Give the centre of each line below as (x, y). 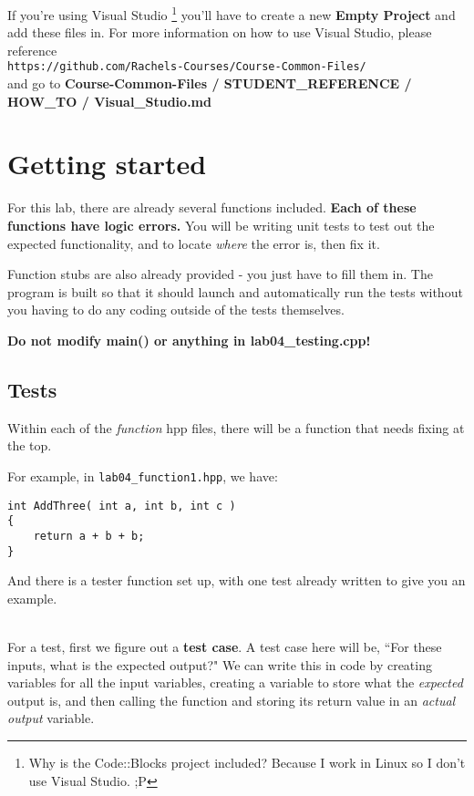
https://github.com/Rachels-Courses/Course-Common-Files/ (187, 67)
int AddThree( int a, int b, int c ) (122, 506)
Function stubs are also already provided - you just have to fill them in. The (220, 274)
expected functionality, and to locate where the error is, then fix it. (194, 243)
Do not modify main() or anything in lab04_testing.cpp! (189, 340)
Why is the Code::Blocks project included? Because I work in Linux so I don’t (247, 762)
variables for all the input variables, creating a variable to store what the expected (235, 682)
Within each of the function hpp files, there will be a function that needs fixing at (236, 427)
